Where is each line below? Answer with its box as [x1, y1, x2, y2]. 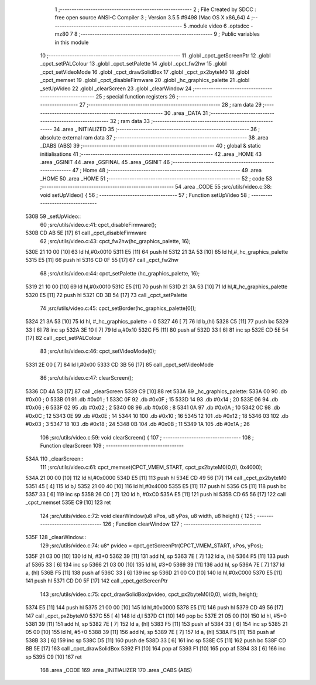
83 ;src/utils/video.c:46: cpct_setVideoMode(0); [40, 347, 156, 355]
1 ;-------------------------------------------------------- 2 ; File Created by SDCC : [54, 6, 257, 13]
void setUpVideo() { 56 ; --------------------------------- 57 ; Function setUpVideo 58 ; [40, 191, 250, 199]
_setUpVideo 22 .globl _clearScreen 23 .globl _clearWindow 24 [40, 85, 192, 92]
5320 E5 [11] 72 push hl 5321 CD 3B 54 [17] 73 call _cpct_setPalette [25, 291, 187, 298]
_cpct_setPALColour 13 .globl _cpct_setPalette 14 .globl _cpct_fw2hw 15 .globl [40, 60, 227, 67]
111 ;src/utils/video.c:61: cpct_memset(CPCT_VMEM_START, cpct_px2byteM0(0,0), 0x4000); [40, 464, 263, 471]
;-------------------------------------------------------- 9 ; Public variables [78, 30, 260, 38]
